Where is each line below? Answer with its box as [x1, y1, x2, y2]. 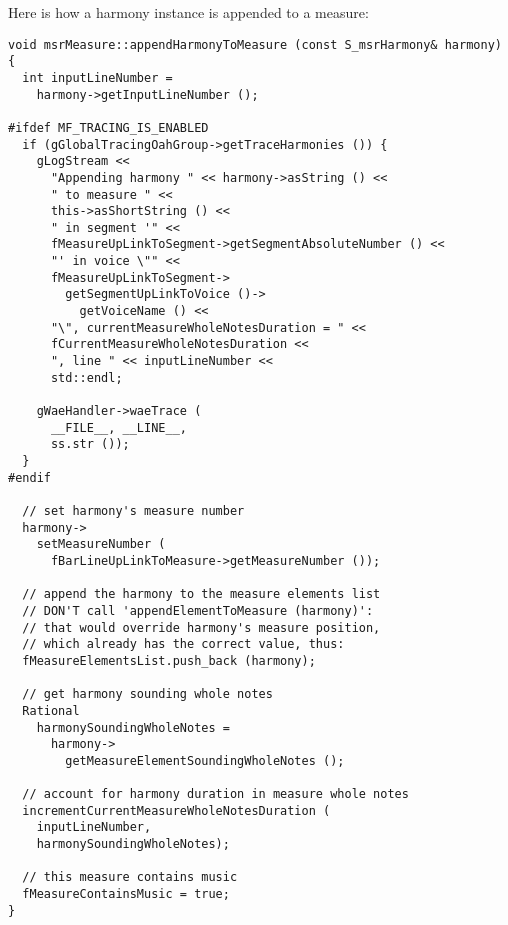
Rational [22, 703, 80, 718]
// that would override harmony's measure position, [22, 620, 381, 635]
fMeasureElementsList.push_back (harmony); [22, 653, 316, 668]
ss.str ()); [50, 437, 130, 452]
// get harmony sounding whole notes [22, 687, 273, 702]
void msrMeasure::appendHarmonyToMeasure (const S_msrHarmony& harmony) [8, 37, 502, 52]
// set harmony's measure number [22, 503, 245, 518]
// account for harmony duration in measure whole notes [22, 787, 409, 802]
